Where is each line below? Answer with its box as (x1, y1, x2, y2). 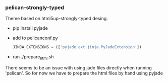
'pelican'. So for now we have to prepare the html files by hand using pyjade (5, 70, 163, 76)
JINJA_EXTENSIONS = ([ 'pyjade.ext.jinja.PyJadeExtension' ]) (12, 45, 142, 50)
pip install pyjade (12, 25, 48, 31)
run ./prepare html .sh (12, 54, 54, 61)
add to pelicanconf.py (12, 35, 58, 41)
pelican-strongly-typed (5, 4, 65, 11)
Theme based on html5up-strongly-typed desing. (5, 16, 108, 22)
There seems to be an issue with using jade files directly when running (5, 64, 152, 70)
